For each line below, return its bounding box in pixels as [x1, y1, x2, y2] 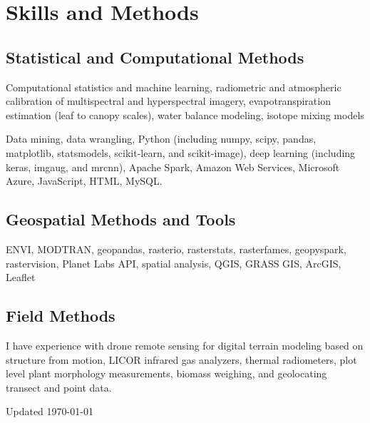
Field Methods [6, 305, 115, 327]
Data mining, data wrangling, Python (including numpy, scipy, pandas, [6, 131, 317, 146]
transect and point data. [6, 379, 112, 394]
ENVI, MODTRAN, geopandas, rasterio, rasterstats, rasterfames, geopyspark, [6, 241, 346, 256]
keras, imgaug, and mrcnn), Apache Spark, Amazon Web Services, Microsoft [6, 159, 340, 174]
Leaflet [6, 270, 36, 285]
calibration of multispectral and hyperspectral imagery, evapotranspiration [6, 93, 331, 108]
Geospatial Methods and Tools [6, 208, 236, 230]
